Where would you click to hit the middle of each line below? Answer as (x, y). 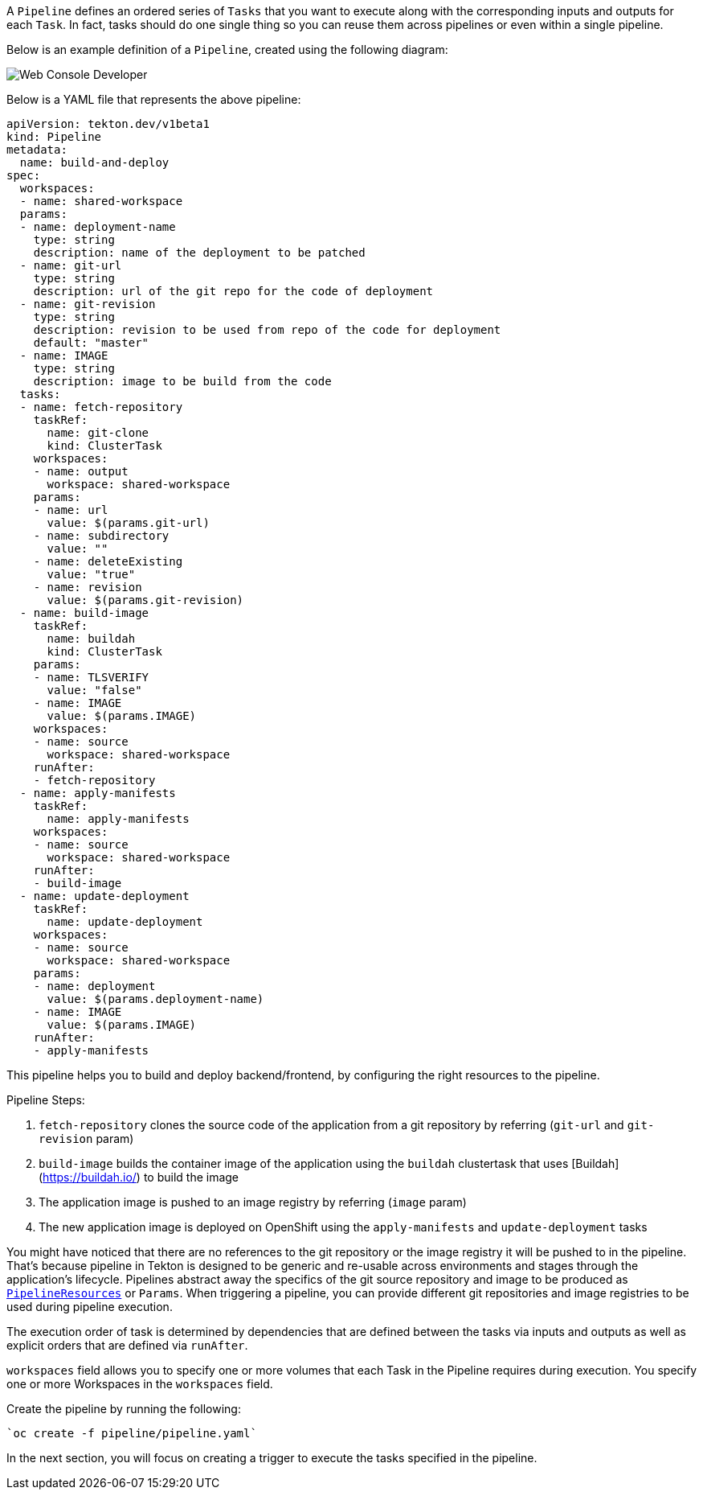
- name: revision (88, 587)
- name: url (71, 510)
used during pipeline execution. (90, 1307)
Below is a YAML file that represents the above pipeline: (154, 99)
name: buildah (91, 639)
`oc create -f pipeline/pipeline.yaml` (132, 1433)
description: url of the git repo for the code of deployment (233, 291)
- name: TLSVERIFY (91, 677)
